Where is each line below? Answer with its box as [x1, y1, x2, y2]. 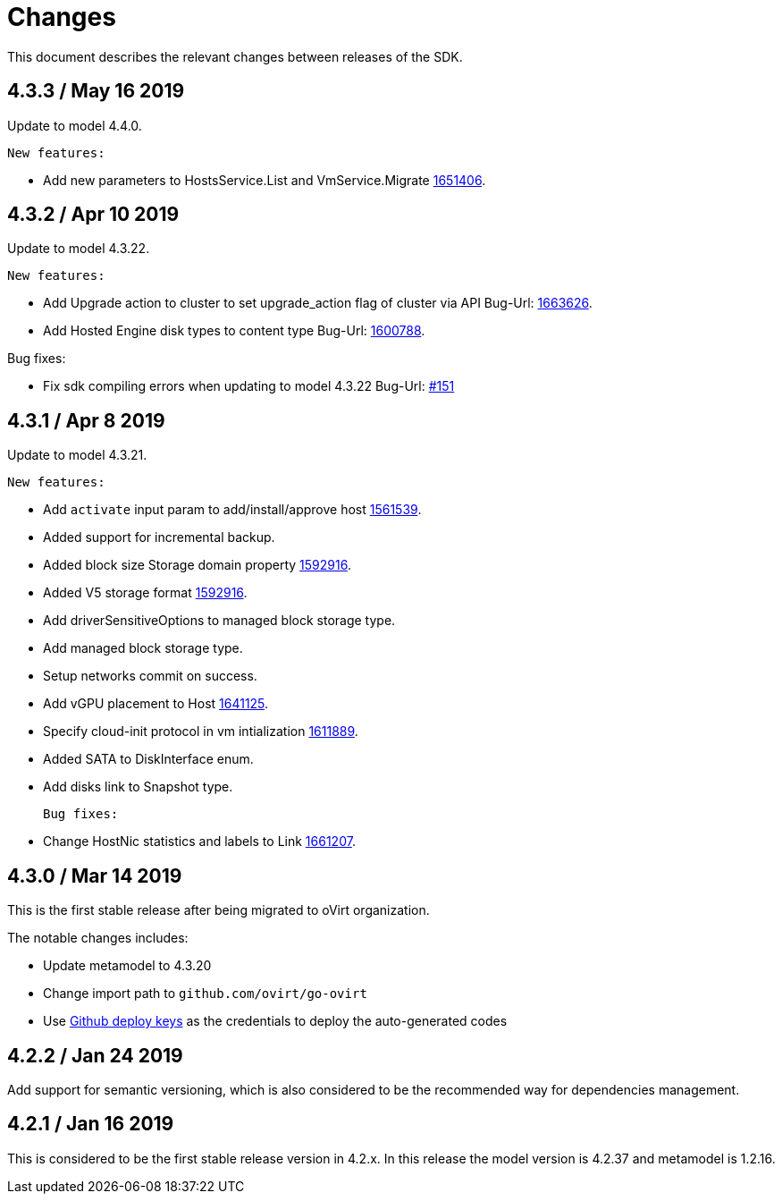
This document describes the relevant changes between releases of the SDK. [7, 48, 463, 64]
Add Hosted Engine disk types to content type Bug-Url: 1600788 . [43, 323, 425, 339]
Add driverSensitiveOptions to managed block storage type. [43, 613, 396, 629]
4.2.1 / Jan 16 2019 [7, 1112, 174, 1136]
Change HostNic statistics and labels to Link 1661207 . [43, 833, 356, 850]
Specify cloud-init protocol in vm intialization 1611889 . [43, 723, 358, 740]
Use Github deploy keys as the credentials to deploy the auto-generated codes [43, 1013, 508, 1029]
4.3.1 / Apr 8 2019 [7, 409, 165, 432]
